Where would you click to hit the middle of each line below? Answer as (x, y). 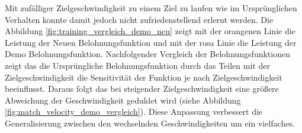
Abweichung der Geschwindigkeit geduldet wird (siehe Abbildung (123, 100)
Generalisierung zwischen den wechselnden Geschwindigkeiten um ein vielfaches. (150, 123)
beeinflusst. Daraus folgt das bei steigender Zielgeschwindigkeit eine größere (142, 89)
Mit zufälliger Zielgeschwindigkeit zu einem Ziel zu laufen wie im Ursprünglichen (151, 8)
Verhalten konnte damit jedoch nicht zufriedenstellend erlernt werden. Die (139, 19)
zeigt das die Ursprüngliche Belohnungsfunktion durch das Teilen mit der (137, 65)
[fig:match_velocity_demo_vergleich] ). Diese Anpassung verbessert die (134, 112)
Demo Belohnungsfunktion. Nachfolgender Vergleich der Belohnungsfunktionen (147, 54)
